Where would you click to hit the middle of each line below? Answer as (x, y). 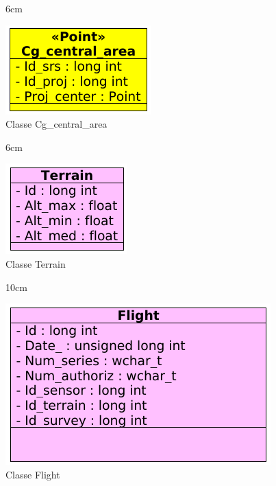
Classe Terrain (36, 263)
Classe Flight (33, 474)
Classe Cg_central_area (57, 124)
